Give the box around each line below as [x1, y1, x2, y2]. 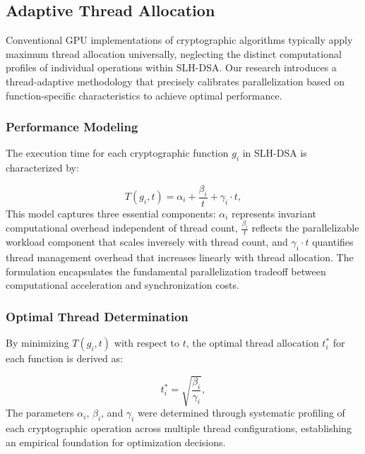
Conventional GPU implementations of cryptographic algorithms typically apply [6, 32, 353, 47]
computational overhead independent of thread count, [6, 220, 238, 235]
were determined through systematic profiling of [137, 405, 345, 420]
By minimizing [6, 335, 69, 350]
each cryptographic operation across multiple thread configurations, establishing [6, 421, 352, 436]
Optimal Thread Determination [6, 307, 189, 325]
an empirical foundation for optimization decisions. [6, 434, 226, 449]
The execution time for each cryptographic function [6, 145, 229, 160]
